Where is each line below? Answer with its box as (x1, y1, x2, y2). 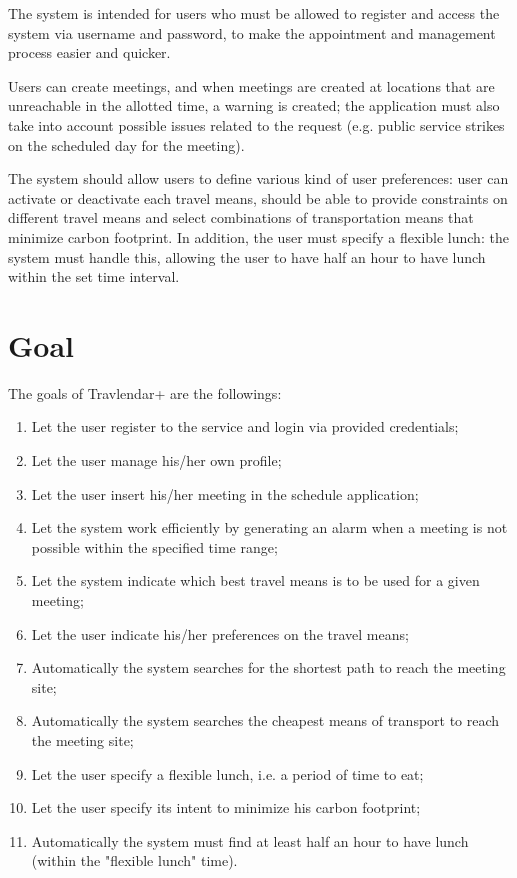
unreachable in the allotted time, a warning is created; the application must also (8, 95, 500, 116)
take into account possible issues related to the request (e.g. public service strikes (8, 114, 505, 135)
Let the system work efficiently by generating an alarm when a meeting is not (31, 517, 508, 538)
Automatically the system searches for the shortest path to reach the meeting (31, 657, 506, 678)
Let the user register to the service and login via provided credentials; (31, 416, 459, 437)
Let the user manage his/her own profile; (31, 450, 282, 471)
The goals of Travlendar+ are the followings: (8, 382, 282, 403)
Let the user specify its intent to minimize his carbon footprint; (31, 797, 421, 818)
